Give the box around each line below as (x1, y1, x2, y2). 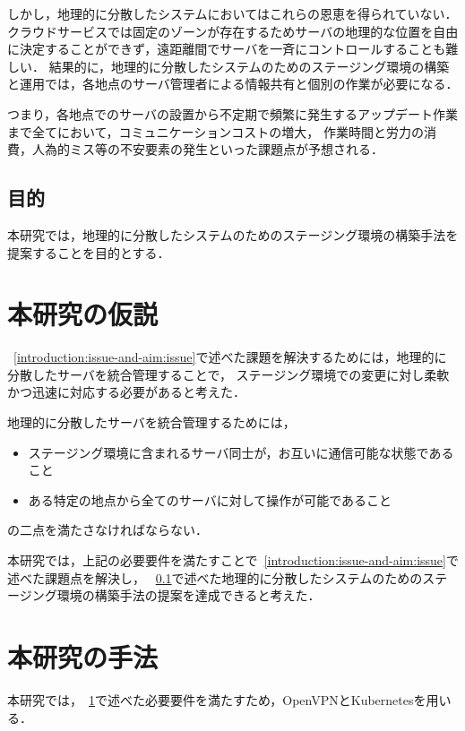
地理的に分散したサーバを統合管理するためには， (7, 413, 296, 432)
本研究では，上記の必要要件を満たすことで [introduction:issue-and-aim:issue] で (7, 551, 459, 570)
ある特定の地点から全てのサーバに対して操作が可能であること (28, 490, 392, 509)
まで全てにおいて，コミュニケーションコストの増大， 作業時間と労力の (7, 122, 424, 141)
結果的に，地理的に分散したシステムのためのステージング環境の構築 (48, 56, 450, 75)
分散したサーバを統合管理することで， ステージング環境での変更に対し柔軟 (7, 365, 450, 383)
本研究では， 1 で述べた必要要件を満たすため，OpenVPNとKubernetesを (7, 690, 426, 709)
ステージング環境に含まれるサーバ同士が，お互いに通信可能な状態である (28, 443, 454, 461)
